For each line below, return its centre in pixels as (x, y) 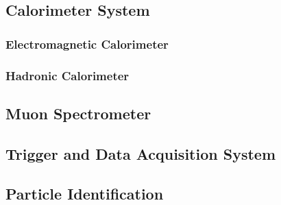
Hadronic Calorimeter (68, 75)
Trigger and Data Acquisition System (141, 153)
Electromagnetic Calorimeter (87, 44)
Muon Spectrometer (78, 113)
